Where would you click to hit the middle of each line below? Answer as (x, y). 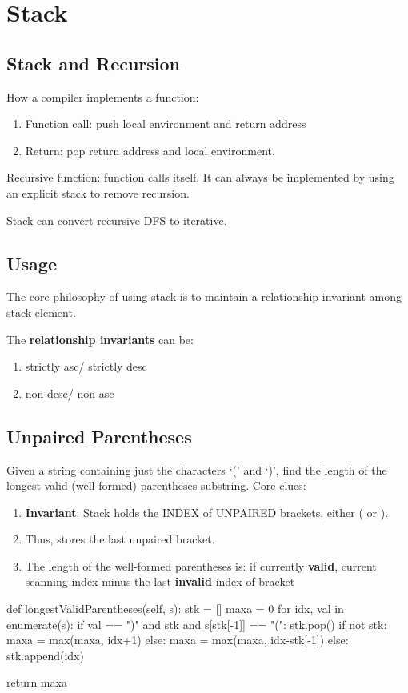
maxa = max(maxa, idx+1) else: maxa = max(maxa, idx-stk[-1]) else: (178, 640)
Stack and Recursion (94, 63)
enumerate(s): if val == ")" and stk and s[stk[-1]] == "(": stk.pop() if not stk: (197, 624)
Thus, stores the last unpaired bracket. (120, 539)
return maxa (37, 682)
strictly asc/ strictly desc (86, 366)
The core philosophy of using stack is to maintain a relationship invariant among (204, 296)
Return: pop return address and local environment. (150, 150)
